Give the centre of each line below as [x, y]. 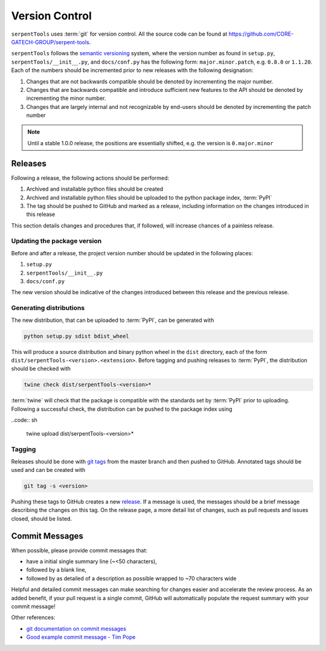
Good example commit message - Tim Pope [81, 637]
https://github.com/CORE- [261, 34]
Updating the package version [56, 241]
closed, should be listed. [42, 519]
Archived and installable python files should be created [95, 189]
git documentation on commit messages [76, 629]
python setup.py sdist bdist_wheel [76, 336]
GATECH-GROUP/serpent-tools [50, 42]
